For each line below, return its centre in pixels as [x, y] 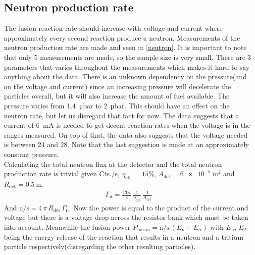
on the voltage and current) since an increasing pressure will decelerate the [118, 86]
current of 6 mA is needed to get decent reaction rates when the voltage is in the [127, 125]
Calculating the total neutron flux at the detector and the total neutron [113, 164]
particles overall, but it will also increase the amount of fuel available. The [117, 96]
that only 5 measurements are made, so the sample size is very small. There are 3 [127, 57]
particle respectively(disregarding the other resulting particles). [100, 246]
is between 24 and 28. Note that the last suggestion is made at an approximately [127, 144]
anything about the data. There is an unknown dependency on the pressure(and [126, 76]
